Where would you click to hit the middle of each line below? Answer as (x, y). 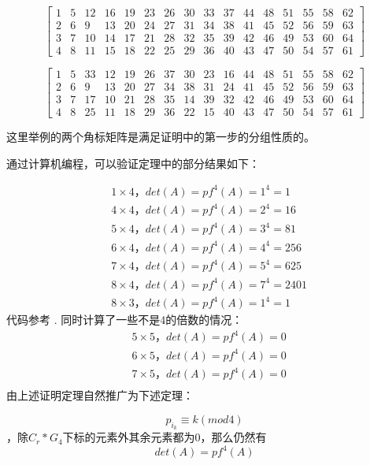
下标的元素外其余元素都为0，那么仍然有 (165, 437)
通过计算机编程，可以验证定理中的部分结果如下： (133, 163)
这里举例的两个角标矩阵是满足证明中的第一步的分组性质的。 (161, 137)
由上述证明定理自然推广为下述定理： (100, 395)
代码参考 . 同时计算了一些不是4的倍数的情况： (125, 320)
